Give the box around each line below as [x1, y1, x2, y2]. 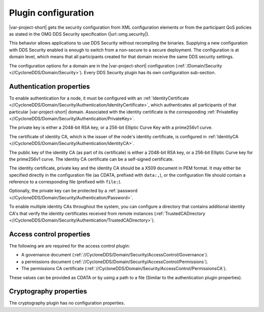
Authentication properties [9, 82, 90, 90]
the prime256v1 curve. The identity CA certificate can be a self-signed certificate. [9, 156, 174, 162]
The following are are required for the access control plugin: [9, 243, 130, 249]
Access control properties [9, 230, 90, 238]
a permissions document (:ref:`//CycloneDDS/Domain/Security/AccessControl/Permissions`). [21, 259, 208, 265]
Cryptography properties [9, 287, 88, 295]
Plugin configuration [9, 7, 94, 18]
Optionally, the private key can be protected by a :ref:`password [9, 188, 138, 194]
